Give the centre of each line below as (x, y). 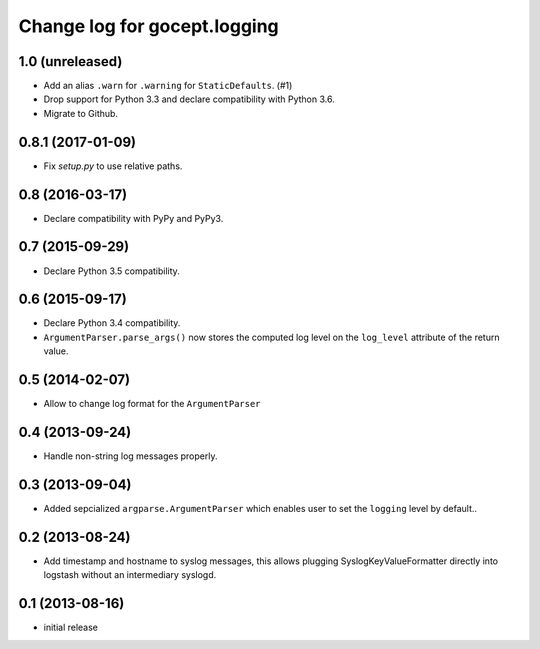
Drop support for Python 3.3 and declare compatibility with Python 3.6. (189, 99)
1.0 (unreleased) (70, 61)
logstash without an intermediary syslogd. (130, 575)
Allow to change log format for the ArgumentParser (152, 404)
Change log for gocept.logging (148, 26)
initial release (71, 627)
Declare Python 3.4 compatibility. (112, 323)
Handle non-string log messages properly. (130, 456)
